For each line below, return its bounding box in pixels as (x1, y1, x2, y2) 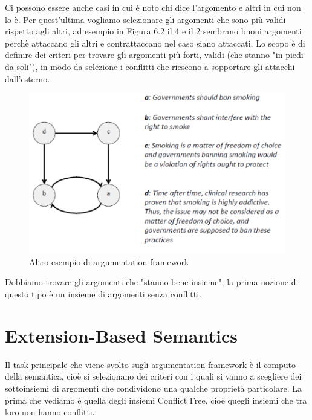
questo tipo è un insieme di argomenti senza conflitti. (5, 288, 201, 300)
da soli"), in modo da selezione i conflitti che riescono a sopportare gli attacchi (5, 60, 295, 73)
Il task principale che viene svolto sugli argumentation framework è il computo (5, 358, 296, 370)
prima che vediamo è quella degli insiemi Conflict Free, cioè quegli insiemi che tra (5, 393, 307, 406)
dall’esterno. (5, 72, 50, 85)
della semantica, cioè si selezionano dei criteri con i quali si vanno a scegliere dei (5, 370, 302, 383)
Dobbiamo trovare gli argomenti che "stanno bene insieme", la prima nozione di (5, 276, 299, 288)
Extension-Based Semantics (5, 323, 238, 347)
